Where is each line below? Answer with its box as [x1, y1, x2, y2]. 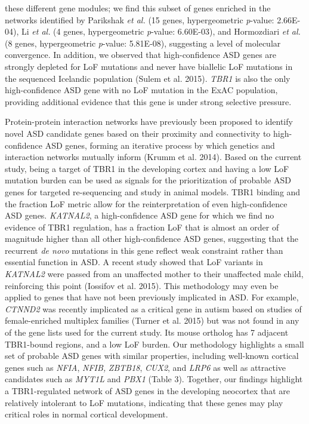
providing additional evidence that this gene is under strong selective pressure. [5, 95, 292, 107]
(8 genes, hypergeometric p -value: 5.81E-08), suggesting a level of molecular [5, 36, 281, 49]
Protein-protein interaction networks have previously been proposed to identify [5, 115, 293, 128]
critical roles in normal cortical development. [5, 408, 168, 420]
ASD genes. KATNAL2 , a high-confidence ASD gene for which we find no [5, 209, 274, 222]
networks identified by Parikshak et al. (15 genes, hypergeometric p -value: [5, 13, 274, 26]
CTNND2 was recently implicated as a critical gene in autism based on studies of [5, 302, 302, 315]
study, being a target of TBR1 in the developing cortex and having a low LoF [5, 162, 289, 174]
